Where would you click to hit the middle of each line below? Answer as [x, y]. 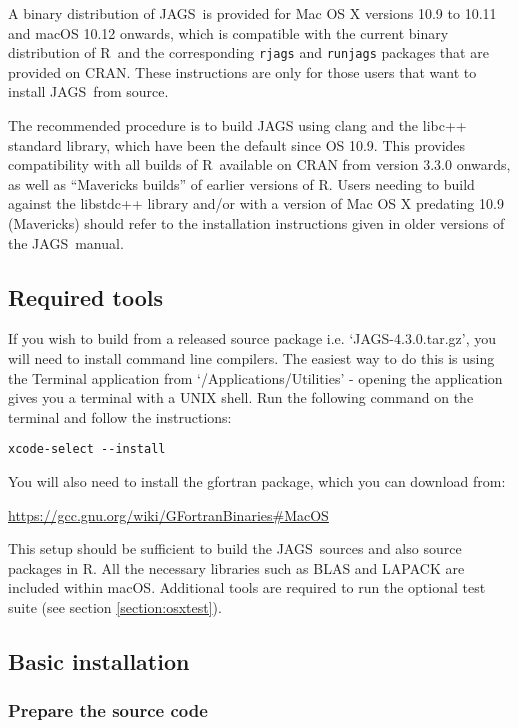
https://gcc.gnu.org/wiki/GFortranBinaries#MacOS [168, 514]
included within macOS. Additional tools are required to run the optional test [247, 587]
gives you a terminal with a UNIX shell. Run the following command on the [241, 397]
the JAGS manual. [66, 242]
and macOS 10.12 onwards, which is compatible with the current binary [228, 32]
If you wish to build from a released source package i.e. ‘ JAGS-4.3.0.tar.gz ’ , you [252, 338]
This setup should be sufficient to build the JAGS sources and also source [235, 548]
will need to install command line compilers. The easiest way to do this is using [251, 357]
